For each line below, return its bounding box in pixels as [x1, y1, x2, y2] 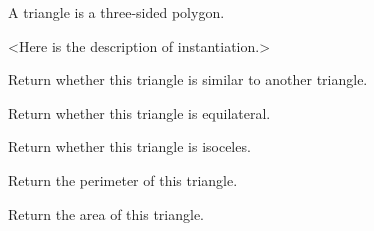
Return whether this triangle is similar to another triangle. [8, 69, 368, 90]
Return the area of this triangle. [8, 203, 205, 224]
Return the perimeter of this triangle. [8, 169, 238, 190]
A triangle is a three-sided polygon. [8, 2, 225, 22]
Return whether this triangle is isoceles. [8, 136, 251, 157]
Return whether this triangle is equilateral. [8, 102, 271, 123]
